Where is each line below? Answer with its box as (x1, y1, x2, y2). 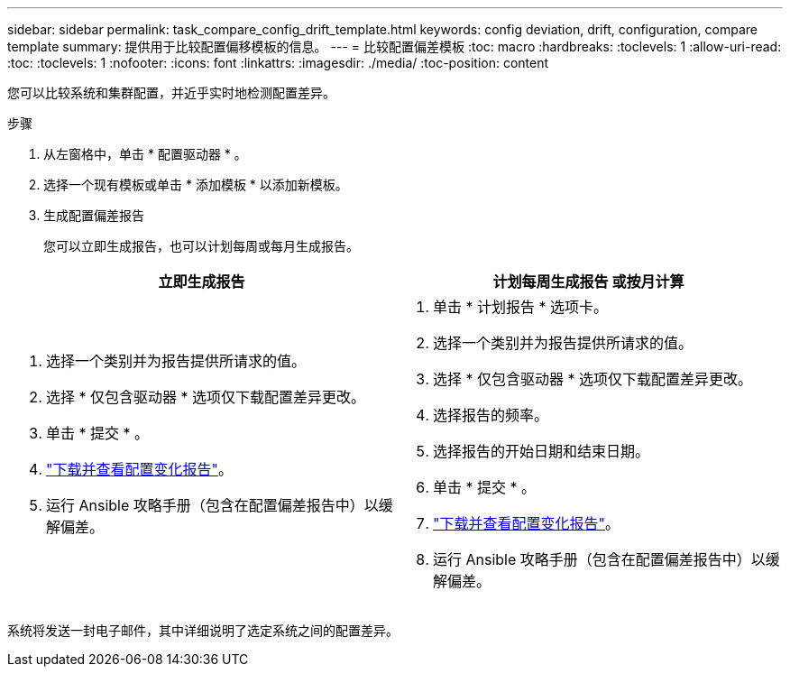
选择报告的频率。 (433, 406, 549, 424)
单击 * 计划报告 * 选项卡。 (433, 298, 609, 316)
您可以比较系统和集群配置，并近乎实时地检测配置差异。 (7, 85, 335, 100)
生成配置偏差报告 (43, 208, 144, 223)
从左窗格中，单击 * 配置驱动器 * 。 (43, 146, 247, 162)
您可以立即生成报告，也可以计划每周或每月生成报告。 (43, 238, 359, 254)
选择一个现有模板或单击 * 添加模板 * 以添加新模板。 (43, 177, 348, 192)
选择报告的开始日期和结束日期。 (433, 442, 650, 460)
